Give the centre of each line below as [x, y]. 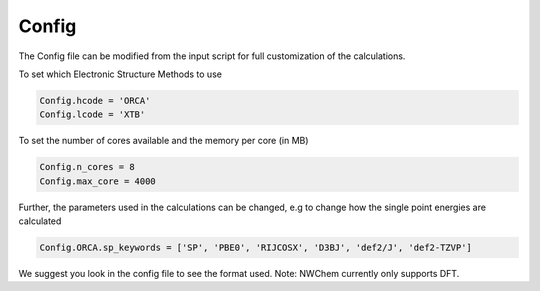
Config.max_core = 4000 [98, 181]
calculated [40, 221]
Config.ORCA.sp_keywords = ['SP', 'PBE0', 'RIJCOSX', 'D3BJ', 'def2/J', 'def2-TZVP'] [255, 248]
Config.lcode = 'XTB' [92, 114]
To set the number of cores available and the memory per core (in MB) [163, 141]
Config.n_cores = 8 [87, 167]
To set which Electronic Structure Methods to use [120, 74]
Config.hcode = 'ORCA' [95, 100]
